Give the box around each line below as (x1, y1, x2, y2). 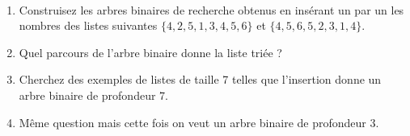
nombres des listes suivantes (19, 17, 158, 34)
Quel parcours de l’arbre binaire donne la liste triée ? (19, 43, 282, 60)
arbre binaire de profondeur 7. (19, 86, 168, 103)
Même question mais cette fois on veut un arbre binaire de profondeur (19, 113, 366, 130)
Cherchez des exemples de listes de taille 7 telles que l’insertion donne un (19, 71, 382, 88)
